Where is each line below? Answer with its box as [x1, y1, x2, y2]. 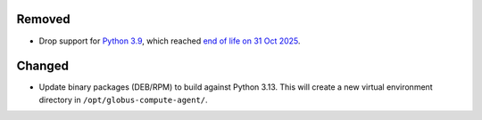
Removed [16, 12, 71, 27]
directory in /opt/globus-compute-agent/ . [38, 94, 209, 105]
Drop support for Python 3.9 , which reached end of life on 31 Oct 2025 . [38, 36, 301, 46]
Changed [16, 59, 69, 74]
